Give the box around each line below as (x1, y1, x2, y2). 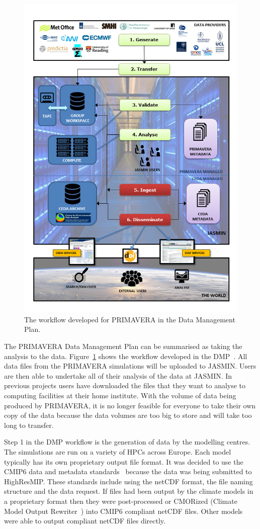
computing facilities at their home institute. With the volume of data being (4, 390, 236, 400)
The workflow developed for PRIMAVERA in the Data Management (24, 314, 235, 324)
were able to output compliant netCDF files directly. (4, 515, 165, 526)
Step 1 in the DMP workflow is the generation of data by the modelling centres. (4, 436, 250, 447)
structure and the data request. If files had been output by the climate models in (4, 486, 253, 496)
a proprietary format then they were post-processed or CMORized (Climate (4, 495, 237, 506)
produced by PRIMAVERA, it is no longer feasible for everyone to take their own (4, 400, 256, 410)
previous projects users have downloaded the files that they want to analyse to (4, 380, 246, 391)
